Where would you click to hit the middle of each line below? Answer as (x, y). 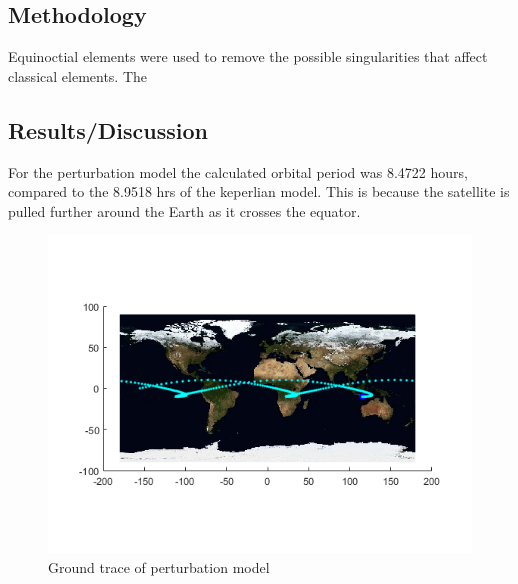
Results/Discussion (108, 129)
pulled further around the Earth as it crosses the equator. (184, 210)
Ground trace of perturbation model (159, 566)
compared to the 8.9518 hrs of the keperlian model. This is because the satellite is (259, 191)
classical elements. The (78, 75)
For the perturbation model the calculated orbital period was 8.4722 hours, (238, 171)
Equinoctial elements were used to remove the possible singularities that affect (248, 56)
